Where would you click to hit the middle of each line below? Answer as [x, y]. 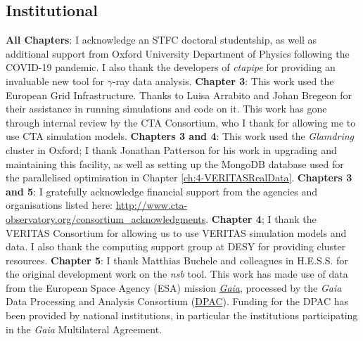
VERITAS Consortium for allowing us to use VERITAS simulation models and [176, 232]
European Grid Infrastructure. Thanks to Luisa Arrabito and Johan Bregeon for [179, 95]
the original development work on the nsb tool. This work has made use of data [177, 274]
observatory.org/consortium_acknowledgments [106, 218]
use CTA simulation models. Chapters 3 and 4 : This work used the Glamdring [180, 136]
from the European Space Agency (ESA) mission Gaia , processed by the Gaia [174, 287]
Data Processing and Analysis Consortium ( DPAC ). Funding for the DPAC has [177, 301]
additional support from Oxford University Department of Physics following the [178, 53]
